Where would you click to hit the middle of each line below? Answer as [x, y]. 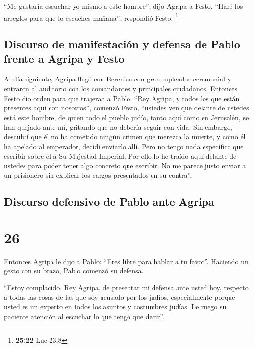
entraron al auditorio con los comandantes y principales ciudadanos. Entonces [121, 89]
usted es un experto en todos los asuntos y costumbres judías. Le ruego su [115, 307]
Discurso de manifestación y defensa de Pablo [122, 44]
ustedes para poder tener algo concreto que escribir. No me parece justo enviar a [125, 165]
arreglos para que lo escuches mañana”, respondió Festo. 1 [91, 17]
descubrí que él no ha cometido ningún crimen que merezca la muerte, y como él [125, 136]
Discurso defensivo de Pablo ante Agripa [109, 201]
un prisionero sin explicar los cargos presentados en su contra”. [98, 175]
